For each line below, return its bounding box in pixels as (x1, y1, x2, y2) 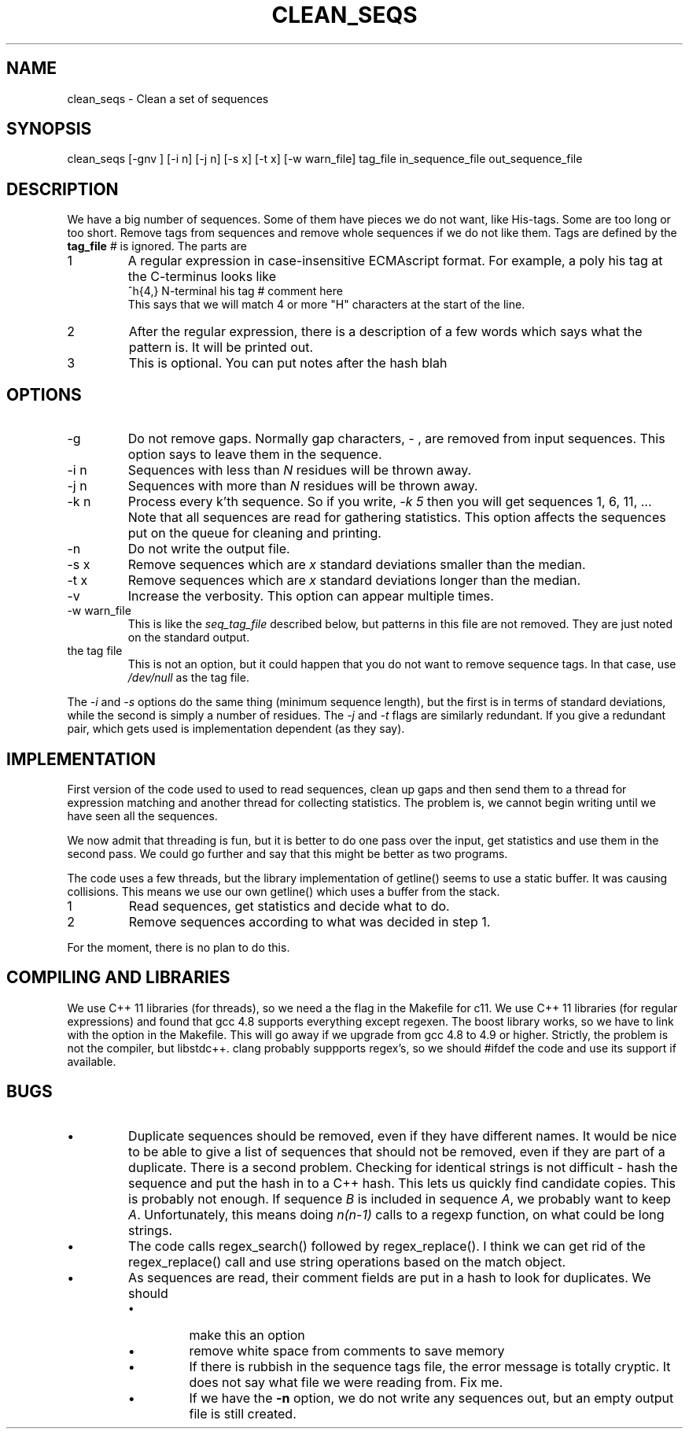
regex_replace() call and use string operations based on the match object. (128, 1253, 566, 1270)
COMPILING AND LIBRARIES (6, 967, 230, 988)
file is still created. (189, 1405, 297, 1422)
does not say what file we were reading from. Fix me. (189, 1374, 503, 1390)
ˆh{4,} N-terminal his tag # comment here (127, 284, 343, 298)
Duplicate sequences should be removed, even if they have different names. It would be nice (128, 1127, 677, 1144)
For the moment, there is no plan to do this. (67, 940, 290, 954)
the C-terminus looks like (127, 268, 277, 285)
